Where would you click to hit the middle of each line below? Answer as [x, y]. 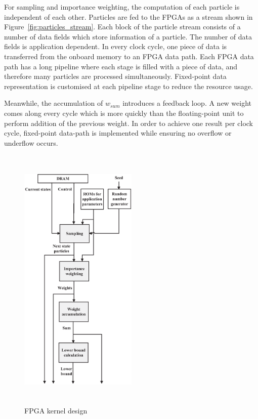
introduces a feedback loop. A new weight [187, 103]
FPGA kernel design [56, 411]
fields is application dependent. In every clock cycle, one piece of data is [116, 46]
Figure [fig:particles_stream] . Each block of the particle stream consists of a [122, 27]
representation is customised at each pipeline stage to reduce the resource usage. [128, 86]
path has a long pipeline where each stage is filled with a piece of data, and [121, 66]
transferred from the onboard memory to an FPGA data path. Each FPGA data [129, 56]
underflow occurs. [31, 142]
